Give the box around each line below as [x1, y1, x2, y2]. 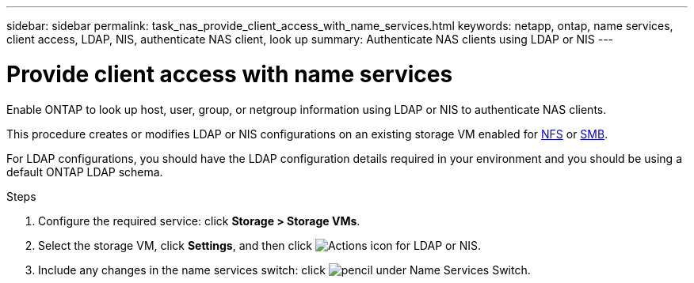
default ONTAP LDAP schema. [6, 164, 163, 179]
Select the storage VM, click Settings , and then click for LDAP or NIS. [38, 238, 481, 252]
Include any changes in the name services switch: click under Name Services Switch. [38, 262, 531, 277]
